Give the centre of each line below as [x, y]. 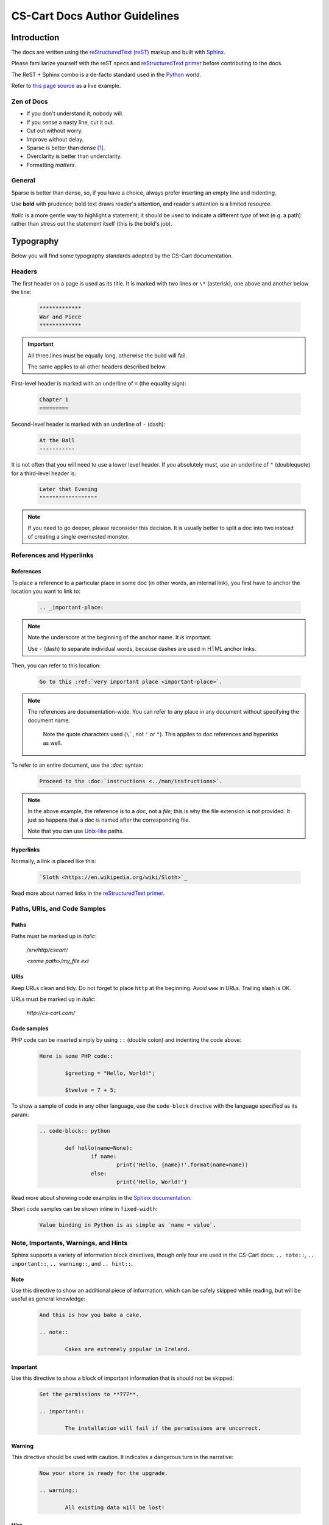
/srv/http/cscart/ [47, 950]
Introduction [35, 38]
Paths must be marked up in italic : [54, 936]
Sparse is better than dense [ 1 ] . [66, 148]
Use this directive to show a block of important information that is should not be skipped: [123, 1378]
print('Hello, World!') [152, 1182]
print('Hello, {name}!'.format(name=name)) [182, 1165]
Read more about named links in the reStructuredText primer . [88, 893]
